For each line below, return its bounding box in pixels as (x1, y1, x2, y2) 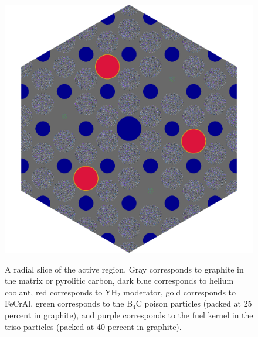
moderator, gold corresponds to (123, 286, 236, 298)
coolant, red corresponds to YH (5, 286, 117, 298)
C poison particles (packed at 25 (135, 297, 252, 310)
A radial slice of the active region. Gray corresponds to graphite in (5, 263, 244, 275)
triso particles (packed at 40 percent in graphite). (5, 320, 182, 332)
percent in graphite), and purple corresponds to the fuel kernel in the (5, 308, 253, 321)
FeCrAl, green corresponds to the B (5, 297, 133, 310)
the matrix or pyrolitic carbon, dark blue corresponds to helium (5, 274, 234, 287)
